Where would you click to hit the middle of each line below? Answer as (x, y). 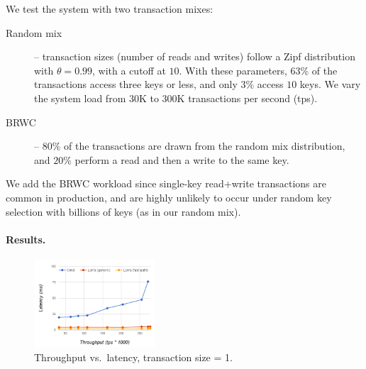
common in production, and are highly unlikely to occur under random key (169, 197)
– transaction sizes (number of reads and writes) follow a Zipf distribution (195, 56)
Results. (26, 239)
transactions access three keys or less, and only (136, 84)
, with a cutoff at (129, 70)
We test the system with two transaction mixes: (110, 9)
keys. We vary (330, 84)
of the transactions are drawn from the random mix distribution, (205, 146)
